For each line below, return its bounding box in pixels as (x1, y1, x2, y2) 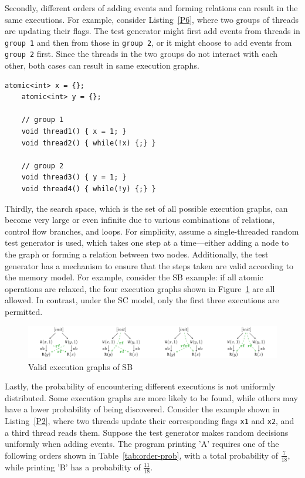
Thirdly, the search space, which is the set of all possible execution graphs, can (5, 202, 288, 214)
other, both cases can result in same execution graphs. (5, 59, 199, 72)
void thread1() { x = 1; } (21, 127, 127, 136)
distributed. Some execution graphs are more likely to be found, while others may (5, 391, 298, 404)
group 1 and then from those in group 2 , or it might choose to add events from (5, 36, 292, 48)
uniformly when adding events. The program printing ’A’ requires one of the (5, 438, 279, 450)
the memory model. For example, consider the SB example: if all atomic (5, 271, 263, 283)
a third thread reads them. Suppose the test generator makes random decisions (5, 426, 289, 438)
